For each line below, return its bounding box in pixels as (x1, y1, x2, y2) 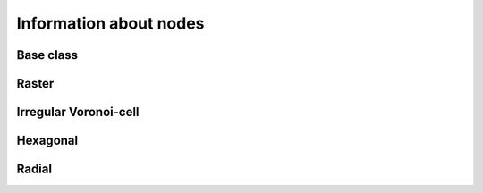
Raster (16, 76, 55, 91)
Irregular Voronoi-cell (16, 105, 140, 120)
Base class (16, 47, 79, 63)
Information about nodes (16, 13, 205, 33)
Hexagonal (16, 133, 79, 148)
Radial (16, 162, 53, 177)
